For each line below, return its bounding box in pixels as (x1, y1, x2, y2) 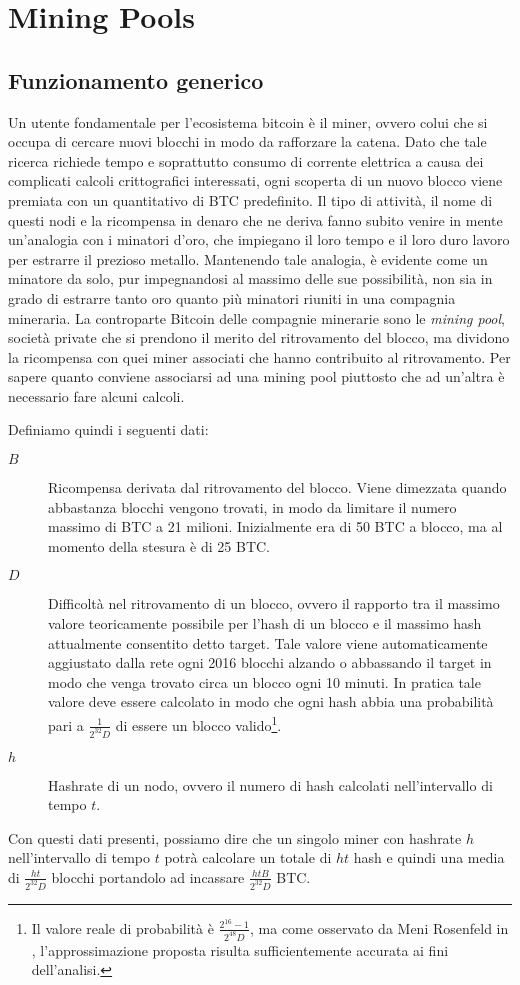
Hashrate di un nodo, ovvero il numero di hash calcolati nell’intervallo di (48, 774, 493, 795)
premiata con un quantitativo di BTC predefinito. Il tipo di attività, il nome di (8, 189, 493, 210)
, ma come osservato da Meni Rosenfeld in (250, 917, 509, 938)
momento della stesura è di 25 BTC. (48, 535, 271, 556)
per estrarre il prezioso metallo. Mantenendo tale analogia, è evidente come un (8, 248, 488, 269)
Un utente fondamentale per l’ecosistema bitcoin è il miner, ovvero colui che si (8, 111, 488, 132)
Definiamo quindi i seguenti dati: (8, 419, 209, 440)
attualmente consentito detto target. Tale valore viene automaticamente (48, 632, 488, 653)
